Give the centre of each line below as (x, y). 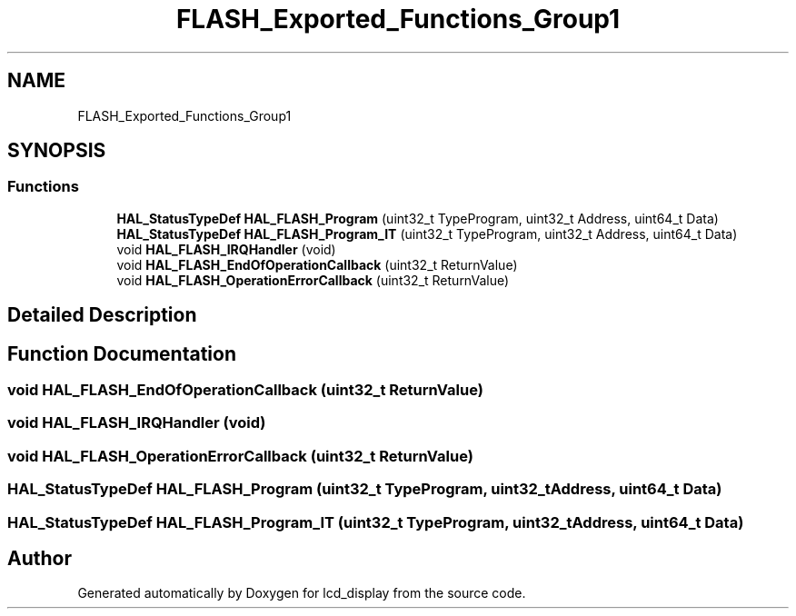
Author (40, 558)
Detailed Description (102, 315)
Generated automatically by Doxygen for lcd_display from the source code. (302, 593)
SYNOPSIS (57, 151)
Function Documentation (122, 353)
